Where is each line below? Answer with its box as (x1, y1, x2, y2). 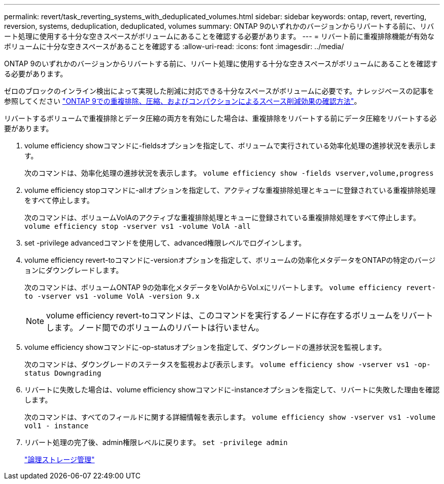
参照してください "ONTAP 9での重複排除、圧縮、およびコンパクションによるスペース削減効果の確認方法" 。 (4, 97, 361, 105)
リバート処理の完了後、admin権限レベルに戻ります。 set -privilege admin (24, 438, 288, 447)
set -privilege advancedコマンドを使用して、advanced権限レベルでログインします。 (24, 238, 306, 247)
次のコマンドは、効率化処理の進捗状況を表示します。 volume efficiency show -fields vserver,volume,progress (24, 169, 434, 177)
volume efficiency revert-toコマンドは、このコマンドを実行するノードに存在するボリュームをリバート (46, 310, 433, 320)
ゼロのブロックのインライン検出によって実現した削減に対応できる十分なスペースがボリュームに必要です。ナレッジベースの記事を (4, 87, 434, 95)
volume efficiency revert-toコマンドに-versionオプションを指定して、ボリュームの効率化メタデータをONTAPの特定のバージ (24, 256, 436, 264)
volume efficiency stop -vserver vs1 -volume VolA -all (24, 222, 251, 230)
